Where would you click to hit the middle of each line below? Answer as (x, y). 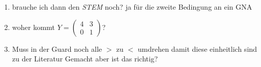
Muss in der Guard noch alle (57, 48)
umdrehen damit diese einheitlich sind (197, 48)
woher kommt (34, 27)
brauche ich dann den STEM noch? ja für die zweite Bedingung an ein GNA (132, 7)
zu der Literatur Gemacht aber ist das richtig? (85, 59)
